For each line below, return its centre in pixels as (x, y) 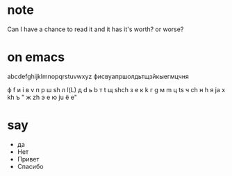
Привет (28, 159)
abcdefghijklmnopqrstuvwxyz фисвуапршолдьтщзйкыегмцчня (98, 76)
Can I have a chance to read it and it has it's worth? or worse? (96, 29)
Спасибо (30, 166)
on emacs (36, 57)
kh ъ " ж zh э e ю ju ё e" (42, 97)
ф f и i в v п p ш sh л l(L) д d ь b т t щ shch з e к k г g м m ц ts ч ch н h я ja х (116, 89)
